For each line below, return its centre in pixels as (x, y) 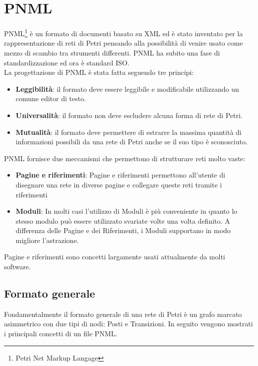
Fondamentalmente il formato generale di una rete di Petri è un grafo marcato (123, 314)
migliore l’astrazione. (47, 240)
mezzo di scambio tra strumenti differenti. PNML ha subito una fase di (112, 52)
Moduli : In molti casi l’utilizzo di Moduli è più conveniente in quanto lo (127, 211)
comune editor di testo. (51, 98)
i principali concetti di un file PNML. (61, 334)
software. (18, 267)
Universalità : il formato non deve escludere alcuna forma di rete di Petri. (129, 115)
